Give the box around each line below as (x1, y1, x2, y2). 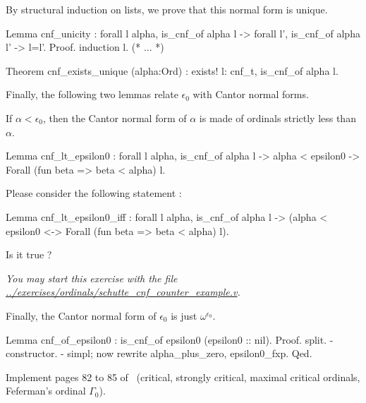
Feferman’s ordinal (6, 383, 86, 398)
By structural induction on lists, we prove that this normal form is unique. (6, 2, 328, 16)
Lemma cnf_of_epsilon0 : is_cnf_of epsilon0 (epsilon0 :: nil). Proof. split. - (6, 332, 334, 347)
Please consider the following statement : (6, 186, 182, 200)
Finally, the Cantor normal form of (6, 308, 157, 323)
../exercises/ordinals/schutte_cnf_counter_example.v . (6, 284, 240, 299)
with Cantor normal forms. (193, 87, 309, 102)
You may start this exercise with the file (6, 270, 178, 285)
